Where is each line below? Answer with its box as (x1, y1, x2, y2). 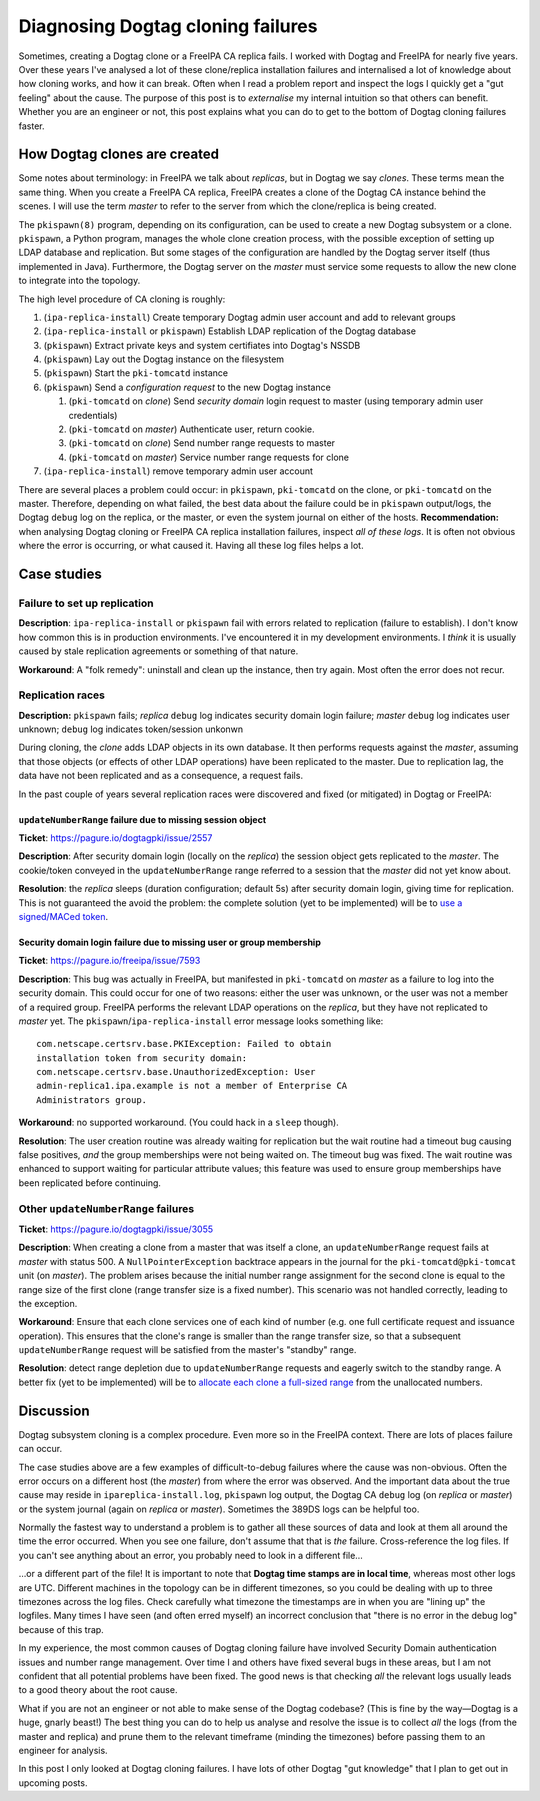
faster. (18, 120, 45, 132)
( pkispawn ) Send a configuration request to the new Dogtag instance (43, 381, 332, 393)
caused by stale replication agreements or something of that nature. (18, 645, 299, 657)
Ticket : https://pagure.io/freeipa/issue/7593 (18, 955, 201, 967)
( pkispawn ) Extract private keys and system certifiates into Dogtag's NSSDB (43, 339, 361, 351)
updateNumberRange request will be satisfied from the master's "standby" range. (18, 1344, 357, 1356)
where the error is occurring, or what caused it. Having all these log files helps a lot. (18, 540, 364, 552)
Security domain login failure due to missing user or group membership (18, 936, 322, 948)
